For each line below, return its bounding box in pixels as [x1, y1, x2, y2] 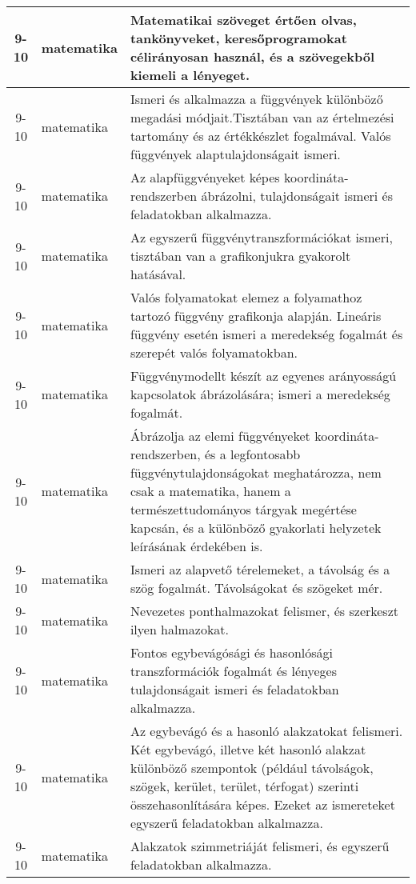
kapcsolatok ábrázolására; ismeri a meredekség [130, 385, 390, 403]
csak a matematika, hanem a [130, 482, 291, 500]
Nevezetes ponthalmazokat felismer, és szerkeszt [130, 602, 398, 620]
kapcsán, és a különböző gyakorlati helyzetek [130, 518, 382, 537]
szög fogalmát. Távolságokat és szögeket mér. [130, 578, 383, 597]
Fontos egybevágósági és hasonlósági [130, 643, 333, 662]
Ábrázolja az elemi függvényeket [130, 426, 310, 445]
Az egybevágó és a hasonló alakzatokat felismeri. [130, 722, 403, 740]
